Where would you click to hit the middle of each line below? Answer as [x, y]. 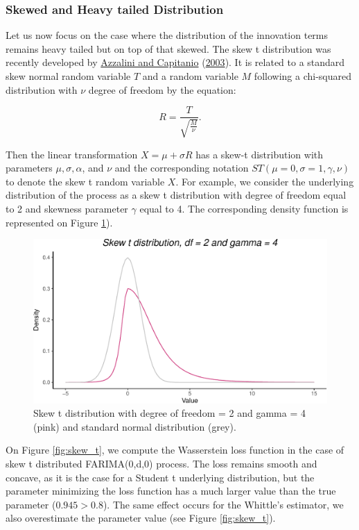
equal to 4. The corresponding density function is [244, 209]
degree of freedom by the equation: [162, 89]
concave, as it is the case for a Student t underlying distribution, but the [160, 477]
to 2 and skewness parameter [67, 209]
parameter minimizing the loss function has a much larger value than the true [171, 491]
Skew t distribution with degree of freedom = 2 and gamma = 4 [169, 413]
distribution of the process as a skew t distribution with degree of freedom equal [176, 195]
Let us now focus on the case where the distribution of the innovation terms [167, 35]
